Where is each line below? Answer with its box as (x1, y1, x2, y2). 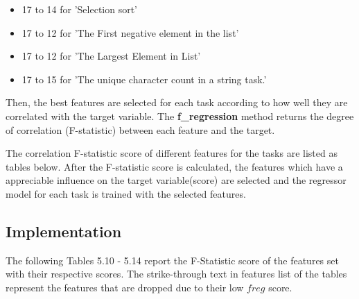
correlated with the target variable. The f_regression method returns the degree (6, 108, 354, 123)
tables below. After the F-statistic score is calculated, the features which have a (6, 159, 343, 173)
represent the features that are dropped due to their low (6, 280, 244, 294)
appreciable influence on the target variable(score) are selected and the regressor (6, 173, 347, 187)
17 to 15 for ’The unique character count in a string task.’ (21, 71, 267, 86)
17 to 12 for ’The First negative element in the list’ (21, 25, 239, 40)
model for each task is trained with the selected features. (6, 186, 246, 200)
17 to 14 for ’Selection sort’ (21, 2, 138, 16)
